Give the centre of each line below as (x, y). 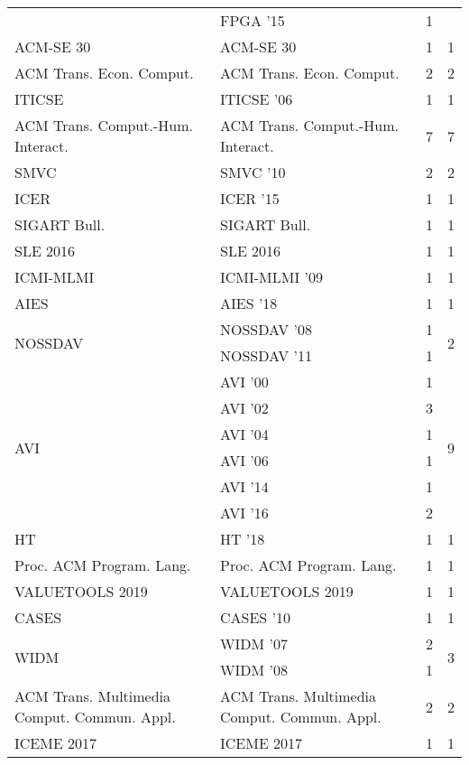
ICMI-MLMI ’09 (271, 277)
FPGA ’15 (252, 20)
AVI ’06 (244, 460)
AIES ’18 (248, 303)
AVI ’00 (244, 382)
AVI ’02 (244, 408)
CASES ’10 (255, 617)
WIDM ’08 (253, 670)
